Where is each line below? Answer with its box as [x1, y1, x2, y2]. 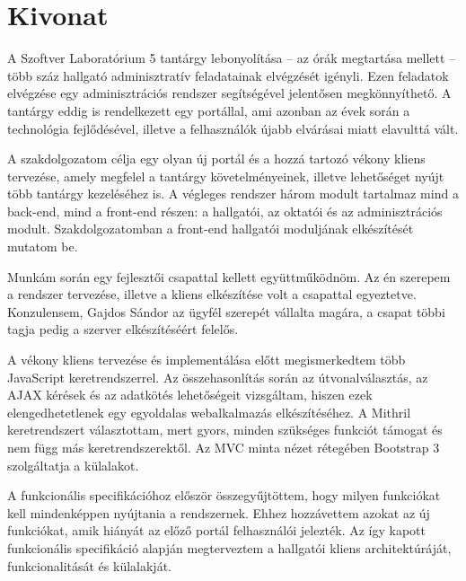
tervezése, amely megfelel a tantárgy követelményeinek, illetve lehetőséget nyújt [7, 166, 444, 185]
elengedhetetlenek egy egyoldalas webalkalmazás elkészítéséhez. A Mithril [7, 402, 411, 421]
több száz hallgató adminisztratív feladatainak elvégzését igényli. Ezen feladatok [7, 66, 449, 84]
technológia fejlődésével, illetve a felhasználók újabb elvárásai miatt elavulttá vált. [7, 119, 459, 137]
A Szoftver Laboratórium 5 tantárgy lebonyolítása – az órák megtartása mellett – [7, 48, 456, 67]
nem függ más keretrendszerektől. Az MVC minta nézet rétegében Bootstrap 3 [7, 438, 440, 456]
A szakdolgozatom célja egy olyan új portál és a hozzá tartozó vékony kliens [7, 149, 426, 168]
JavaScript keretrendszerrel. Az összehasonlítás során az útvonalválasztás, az [7, 367, 428, 386]
